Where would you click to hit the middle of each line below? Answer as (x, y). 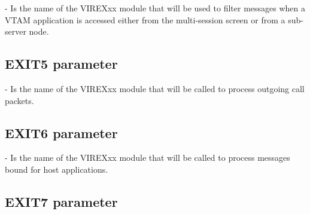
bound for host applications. (57, 169)
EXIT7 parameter (61, 201)
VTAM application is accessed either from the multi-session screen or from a (145, 19)
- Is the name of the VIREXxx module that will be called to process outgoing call (155, 88)
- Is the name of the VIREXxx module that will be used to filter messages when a (155, 8)
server (16, 31)
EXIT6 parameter (61, 132)
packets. (19, 100)
